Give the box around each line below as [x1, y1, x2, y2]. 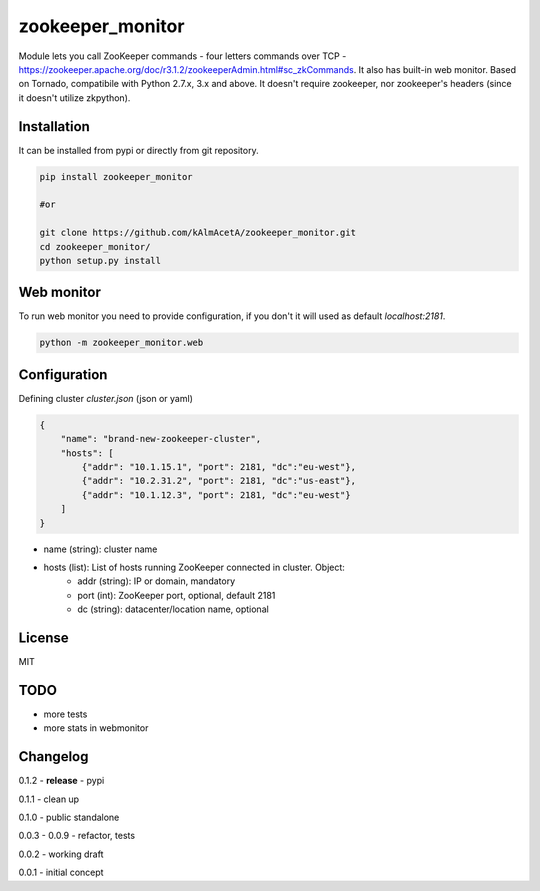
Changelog [18, 748, 89, 765]
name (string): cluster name [43, 543, 158, 555]
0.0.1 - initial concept [18, 866, 104, 879]
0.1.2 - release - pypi [18, 775, 105, 787]
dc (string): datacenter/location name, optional [77, 603, 269, 615]
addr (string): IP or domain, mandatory [77, 575, 236, 587]
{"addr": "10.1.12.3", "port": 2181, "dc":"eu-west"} [81, 489, 351, 500]
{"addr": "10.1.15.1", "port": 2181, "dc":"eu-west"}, [81, 461, 357, 473]
